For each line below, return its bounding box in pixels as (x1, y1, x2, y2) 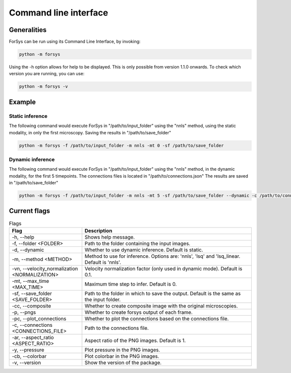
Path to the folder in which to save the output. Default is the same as (84, 290, 241, 297)
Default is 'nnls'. (84, 259, 121, 265)
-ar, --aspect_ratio (12, 334, 54, 341)
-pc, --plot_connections (12, 315, 66, 322)
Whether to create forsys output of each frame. (84, 308, 193, 315)
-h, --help (12, 233, 34, 240)
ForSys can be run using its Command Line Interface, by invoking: (9, 39, 141, 45)
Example (9, 97, 36, 106)
